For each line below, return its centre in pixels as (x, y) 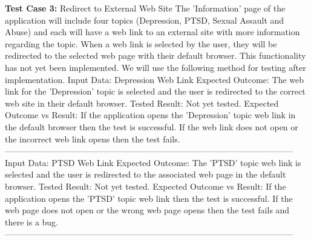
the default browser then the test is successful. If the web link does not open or (152, 126)
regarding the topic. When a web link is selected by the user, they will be (141, 43)
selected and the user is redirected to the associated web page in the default (146, 174)
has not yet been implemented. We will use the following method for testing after (155, 67)
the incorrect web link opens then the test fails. (93, 138)
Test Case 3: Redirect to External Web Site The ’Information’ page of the (145, 8)
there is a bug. (32, 222)
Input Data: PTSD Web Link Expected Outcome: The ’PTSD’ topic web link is (153, 162)
